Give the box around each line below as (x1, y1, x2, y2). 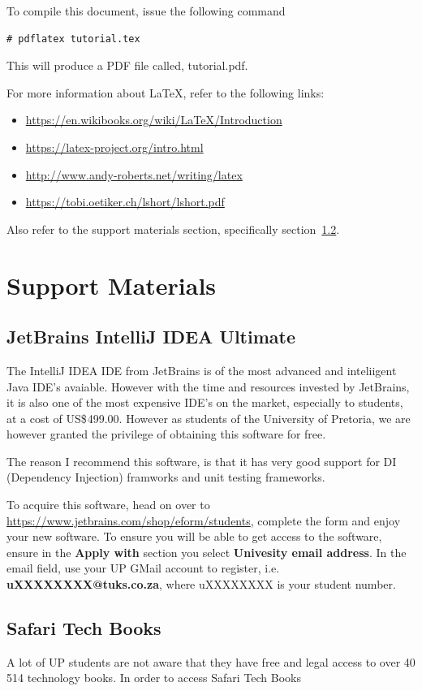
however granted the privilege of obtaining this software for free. (6, 425, 326, 443)
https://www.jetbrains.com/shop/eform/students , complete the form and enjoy (6, 512, 401, 529)
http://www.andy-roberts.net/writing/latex (25, 166, 243, 183)
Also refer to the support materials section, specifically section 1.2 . (6, 220, 340, 237)
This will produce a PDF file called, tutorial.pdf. (6, 57, 248, 74)
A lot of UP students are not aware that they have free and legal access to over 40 (6, 653, 416, 670)
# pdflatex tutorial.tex (6, 32, 140, 45)
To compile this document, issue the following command (6, 2, 286, 19)
